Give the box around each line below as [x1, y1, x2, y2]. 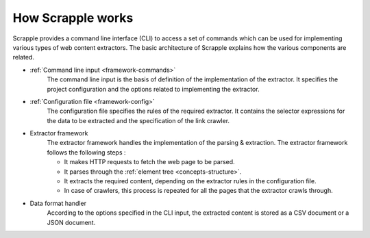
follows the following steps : [47, 148, 126, 157]
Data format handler [29, 199, 87, 207]
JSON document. [47, 218, 96, 226]
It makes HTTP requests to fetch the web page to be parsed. [64, 158, 236, 166]
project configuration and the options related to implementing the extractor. [47, 85, 260, 93]
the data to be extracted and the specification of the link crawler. [47, 116, 230, 124]
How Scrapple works [12, 10, 134, 25]
